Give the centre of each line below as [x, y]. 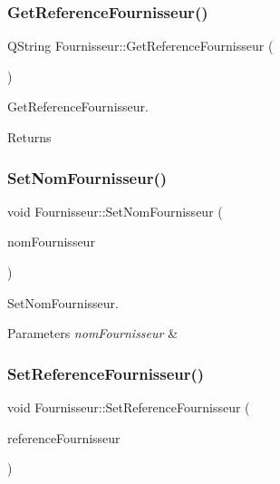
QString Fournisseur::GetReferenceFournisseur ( [140, 46]
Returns [29, 137]
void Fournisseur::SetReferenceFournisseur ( [129, 407]
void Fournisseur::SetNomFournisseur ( [115, 211]
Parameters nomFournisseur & [93, 333]
